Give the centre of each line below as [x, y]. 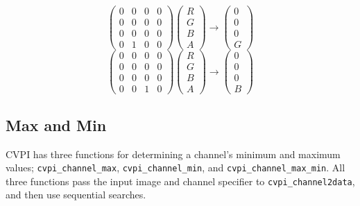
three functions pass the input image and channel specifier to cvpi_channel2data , [180, 181]
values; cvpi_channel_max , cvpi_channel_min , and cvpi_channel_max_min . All [175, 168]
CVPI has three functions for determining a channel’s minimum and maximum [173, 154]
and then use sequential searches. [76, 195]
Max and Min [56, 125]
